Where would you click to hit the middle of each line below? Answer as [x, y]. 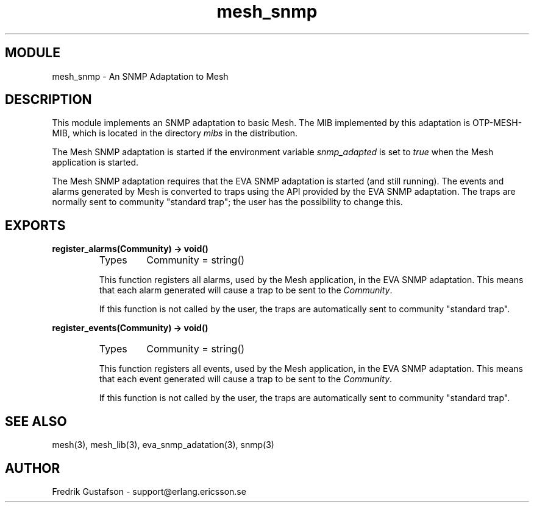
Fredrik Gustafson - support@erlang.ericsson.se [149, 491]
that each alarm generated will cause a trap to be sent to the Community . [246, 290]
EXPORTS [35, 225]
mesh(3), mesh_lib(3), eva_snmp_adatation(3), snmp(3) [163, 445]
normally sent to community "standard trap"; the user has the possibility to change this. [227, 202]
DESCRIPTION [48, 100]
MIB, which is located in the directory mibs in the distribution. [175, 133]
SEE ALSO [36, 421]
